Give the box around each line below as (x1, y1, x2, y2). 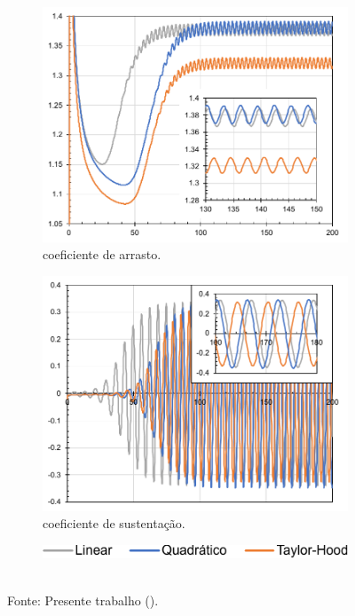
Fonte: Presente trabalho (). (7, 591, 159, 609)
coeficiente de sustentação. (43, 514, 185, 533)
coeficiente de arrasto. (43, 245, 162, 264)
